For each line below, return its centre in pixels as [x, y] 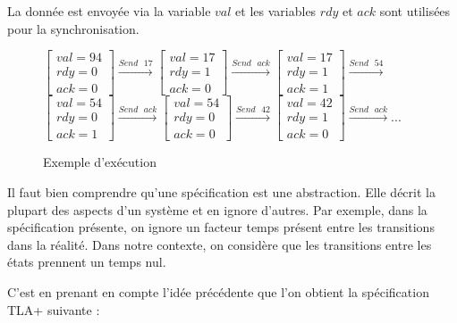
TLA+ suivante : [54, 309]
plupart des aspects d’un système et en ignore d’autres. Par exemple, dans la [217, 209]
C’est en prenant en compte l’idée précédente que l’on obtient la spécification [218, 291]
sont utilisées [415, 11]
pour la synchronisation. [73, 28]
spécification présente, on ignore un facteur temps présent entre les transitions [221, 227]
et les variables [276, 11]
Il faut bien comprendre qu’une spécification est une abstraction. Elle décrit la [221, 191]
